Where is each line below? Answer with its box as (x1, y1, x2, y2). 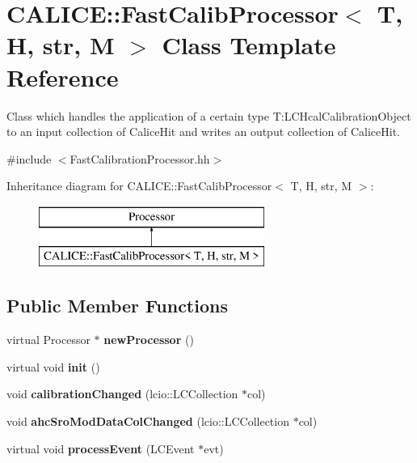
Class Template (162, 28, 336, 62)
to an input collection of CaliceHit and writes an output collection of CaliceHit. (6, 123, 401, 140)
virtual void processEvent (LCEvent (6, 440, 195, 457)
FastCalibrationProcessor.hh (69, 150, 210, 167)
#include (6, 150, 52, 167)
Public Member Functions (6, 293, 228, 318)
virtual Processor (6, 331, 91, 348)
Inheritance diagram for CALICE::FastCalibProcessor (6, 177, 272, 194)
